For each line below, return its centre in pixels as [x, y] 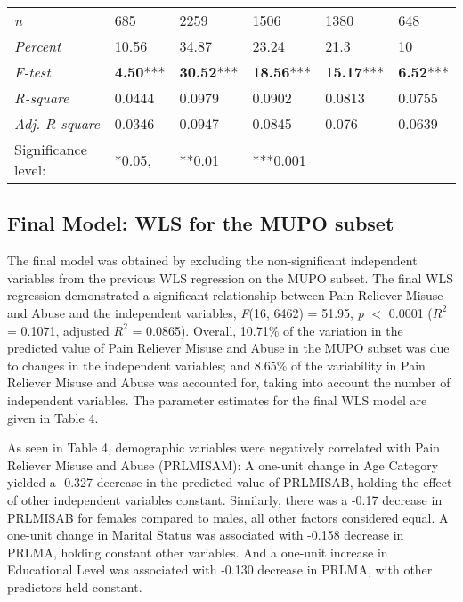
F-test [32, 72]
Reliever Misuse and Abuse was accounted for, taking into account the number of [229, 382]
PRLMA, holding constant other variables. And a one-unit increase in [198, 552]
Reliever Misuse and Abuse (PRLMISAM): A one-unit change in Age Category [223, 464]
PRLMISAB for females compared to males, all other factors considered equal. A [228, 517]
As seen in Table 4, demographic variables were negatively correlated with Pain [223, 447]
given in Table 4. [53, 417]
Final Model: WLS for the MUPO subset [201, 223]
